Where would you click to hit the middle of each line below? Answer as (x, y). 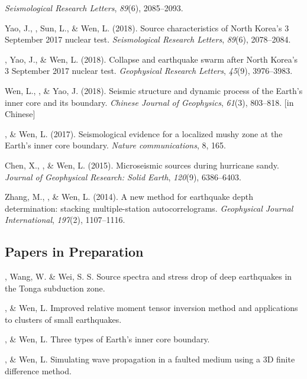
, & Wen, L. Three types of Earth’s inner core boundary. (107, 339)
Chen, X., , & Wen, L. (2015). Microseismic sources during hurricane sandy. (142, 165)
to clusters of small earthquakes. (63, 319)
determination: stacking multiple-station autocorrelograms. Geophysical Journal (149, 208)
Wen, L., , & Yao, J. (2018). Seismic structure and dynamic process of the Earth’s (154, 90)
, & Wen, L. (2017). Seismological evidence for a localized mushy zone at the (144, 133)
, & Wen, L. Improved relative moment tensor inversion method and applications (151, 308)
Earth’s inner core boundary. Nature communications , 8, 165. (115, 145)
